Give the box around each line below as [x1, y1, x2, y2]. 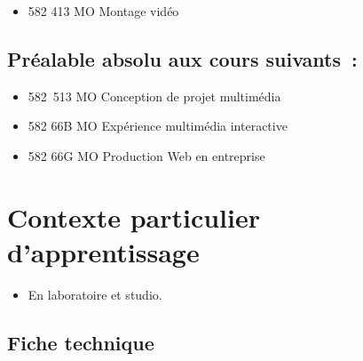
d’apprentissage [7, 233, 200, 269]
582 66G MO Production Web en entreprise [28, 146, 265, 164]
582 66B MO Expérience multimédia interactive [28, 116, 288, 135]
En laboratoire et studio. [28, 285, 162, 303]
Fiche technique [7, 328, 154, 356]
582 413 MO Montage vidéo [28, 2, 179, 20]
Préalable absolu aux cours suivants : [7, 44, 358, 72]
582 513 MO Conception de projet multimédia [28, 86, 281, 105]
